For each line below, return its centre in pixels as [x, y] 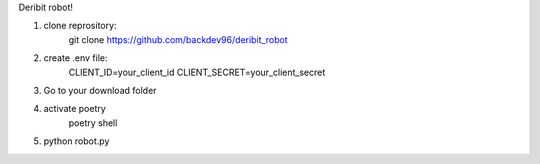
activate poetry [75, 109]
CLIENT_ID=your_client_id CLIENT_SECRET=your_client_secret [197, 72]
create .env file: [75, 58]
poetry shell [93, 122]
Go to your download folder [100, 90]
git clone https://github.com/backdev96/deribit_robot [178, 39]
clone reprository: [80, 26]
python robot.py [76, 141]
